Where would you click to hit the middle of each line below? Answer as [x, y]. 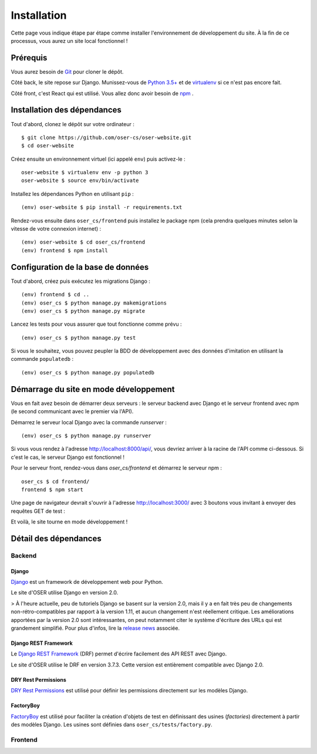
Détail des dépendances [56, 538]
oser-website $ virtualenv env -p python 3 [85, 173]
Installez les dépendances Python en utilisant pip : [72, 194]
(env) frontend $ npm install [65, 250]
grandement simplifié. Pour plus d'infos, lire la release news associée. [95, 628]
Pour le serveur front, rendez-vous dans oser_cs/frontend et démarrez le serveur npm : [117, 468]
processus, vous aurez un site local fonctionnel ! [69, 40]
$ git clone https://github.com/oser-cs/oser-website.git [107, 137]
